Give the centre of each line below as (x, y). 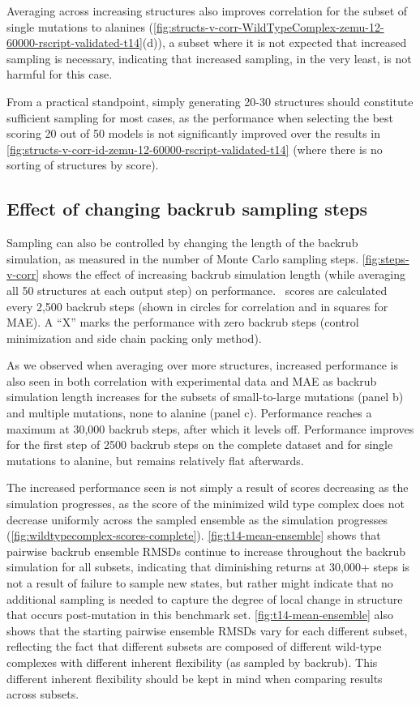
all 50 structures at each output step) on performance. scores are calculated (197, 290)
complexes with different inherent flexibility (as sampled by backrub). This (192, 662)
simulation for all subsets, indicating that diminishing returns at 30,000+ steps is (208, 567)
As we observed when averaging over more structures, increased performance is (202, 365)
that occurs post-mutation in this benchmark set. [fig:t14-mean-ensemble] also (200, 615)
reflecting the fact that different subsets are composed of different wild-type (194, 646)
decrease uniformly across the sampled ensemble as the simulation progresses (197, 519)
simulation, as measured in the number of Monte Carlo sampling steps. (183, 258)
